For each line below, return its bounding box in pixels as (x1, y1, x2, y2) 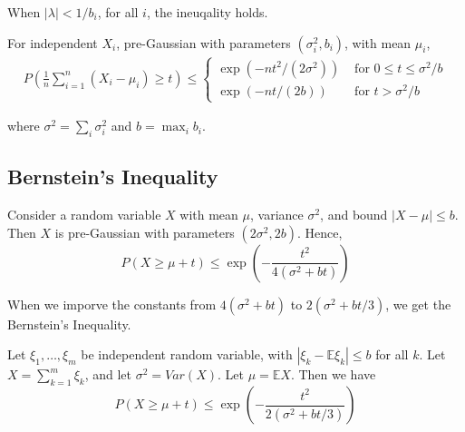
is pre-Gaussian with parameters (54, 222, 235, 241)
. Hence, (296, 222, 343, 241)
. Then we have (290, 365, 376, 384)
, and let (84, 365, 132, 384)
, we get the (385, 294, 451, 313)
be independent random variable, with (81, 345, 293, 364)
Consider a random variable (7, 205, 161, 224)
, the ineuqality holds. (146, 3, 268, 21)
